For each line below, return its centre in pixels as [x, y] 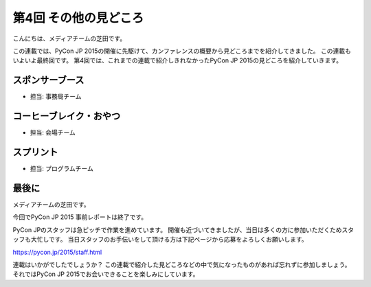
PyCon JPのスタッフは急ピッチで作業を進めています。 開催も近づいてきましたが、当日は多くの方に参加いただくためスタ [183, 229]
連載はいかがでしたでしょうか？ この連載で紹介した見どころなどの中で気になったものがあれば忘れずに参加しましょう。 [182, 264]
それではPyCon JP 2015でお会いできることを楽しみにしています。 [106, 274]
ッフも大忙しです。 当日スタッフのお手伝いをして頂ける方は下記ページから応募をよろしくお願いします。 [160, 240]
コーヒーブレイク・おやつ [66, 116]
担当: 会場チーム [53, 133]
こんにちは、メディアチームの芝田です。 [69, 38]
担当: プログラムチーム [62, 169]
